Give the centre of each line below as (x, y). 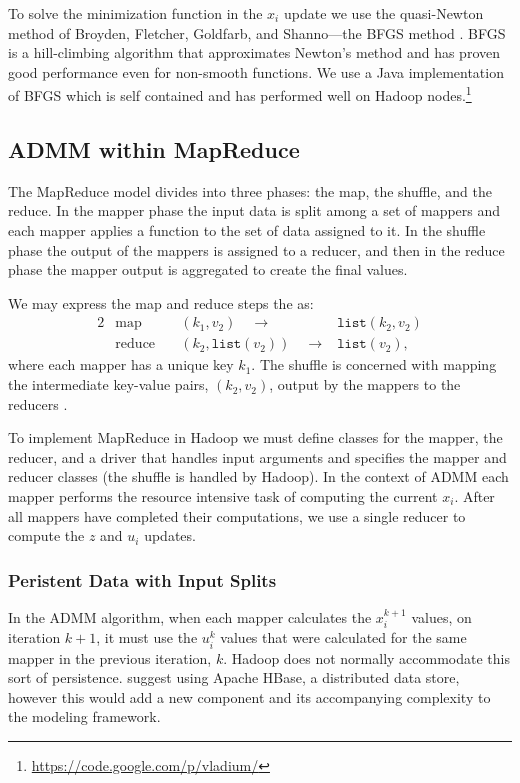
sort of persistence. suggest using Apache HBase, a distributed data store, (234, 677)
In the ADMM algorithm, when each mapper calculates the (190, 617)
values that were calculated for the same (343, 637)
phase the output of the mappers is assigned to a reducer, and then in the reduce (256, 249)
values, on (441, 617)
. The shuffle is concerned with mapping (374, 364)
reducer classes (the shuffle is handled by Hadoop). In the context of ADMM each (258, 476)
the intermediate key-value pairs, (108, 384)
